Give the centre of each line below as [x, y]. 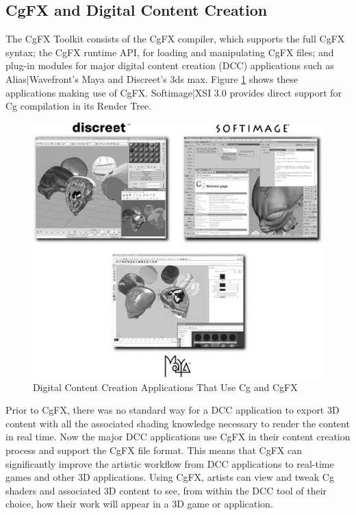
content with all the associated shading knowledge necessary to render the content [178, 423]
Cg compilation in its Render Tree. [79, 106]
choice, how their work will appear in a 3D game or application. [139, 504]
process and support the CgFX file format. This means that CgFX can [154, 450]
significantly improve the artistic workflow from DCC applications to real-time [170, 463]
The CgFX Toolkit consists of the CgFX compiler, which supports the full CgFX [175, 39]
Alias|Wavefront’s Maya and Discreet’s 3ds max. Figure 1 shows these [152, 78]
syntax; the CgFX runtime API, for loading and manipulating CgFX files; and [170, 52]
